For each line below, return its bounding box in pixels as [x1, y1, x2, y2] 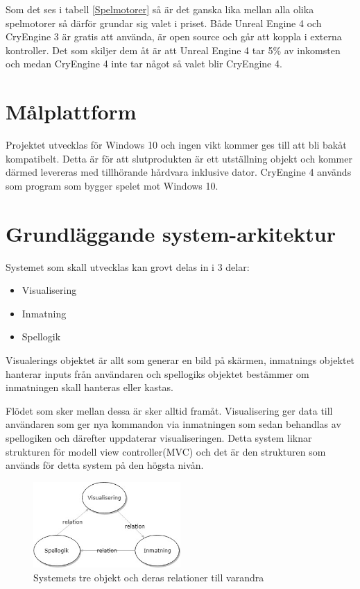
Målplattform [6, 97, 137, 126]
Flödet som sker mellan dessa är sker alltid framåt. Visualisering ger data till [6, 403, 333, 417]
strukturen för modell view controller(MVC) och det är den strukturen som [6, 444, 326, 458]
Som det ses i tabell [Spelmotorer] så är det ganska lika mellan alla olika [6, 2, 314, 16]
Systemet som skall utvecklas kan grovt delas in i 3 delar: [6, 259, 250, 274]
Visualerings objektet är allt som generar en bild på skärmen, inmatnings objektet [6, 352, 355, 367]
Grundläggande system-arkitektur [6, 219, 336, 247]
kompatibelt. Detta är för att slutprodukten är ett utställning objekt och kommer [6, 151, 352, 165]
